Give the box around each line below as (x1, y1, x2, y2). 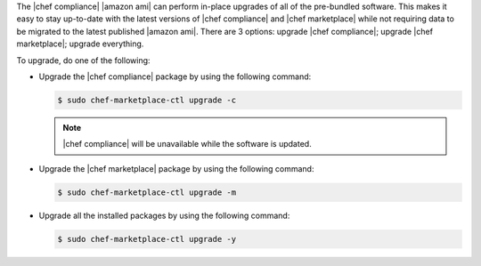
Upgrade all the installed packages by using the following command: (38, 210, 290, 221)
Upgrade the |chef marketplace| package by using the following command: (38, 163, 314, 173)
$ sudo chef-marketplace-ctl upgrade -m (57, 187, 236, 197)
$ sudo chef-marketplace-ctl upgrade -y (57, 234, 236, 244)
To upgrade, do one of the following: (16, 54, 151, 66)
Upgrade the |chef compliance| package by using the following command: (38, 71, 312, 82)
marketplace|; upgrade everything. (16, 38, 144, 49)
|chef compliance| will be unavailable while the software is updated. (62, 139, 312, 149)
